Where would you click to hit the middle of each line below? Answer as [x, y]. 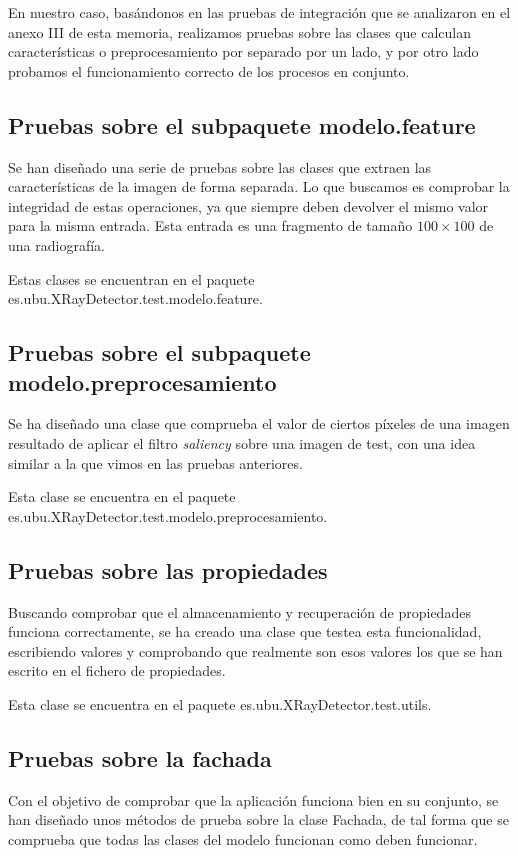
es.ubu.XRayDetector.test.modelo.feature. [135, 298]
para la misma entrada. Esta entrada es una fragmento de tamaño [210, 225]
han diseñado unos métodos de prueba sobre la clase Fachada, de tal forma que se [258, 819]
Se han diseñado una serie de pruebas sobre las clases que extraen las [220, 166]
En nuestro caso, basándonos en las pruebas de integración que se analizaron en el [259, 12]
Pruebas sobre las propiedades [168, 569]
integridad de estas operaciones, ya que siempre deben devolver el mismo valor [248, 205]
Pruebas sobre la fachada [140, 757]
